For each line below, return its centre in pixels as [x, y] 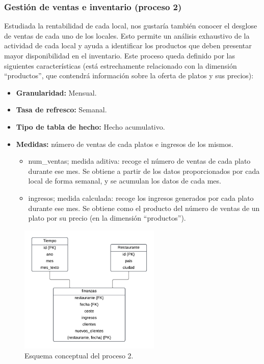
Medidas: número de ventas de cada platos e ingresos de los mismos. [125, 144]
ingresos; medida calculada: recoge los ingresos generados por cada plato [141, 198]
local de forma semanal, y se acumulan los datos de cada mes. [125, 181]
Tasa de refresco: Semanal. [61, 110]
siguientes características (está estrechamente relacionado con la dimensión [121, 65]
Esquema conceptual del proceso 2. [79, 356]
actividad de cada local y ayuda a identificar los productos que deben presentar [128, 45]
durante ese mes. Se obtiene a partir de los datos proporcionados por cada [144, 171]
